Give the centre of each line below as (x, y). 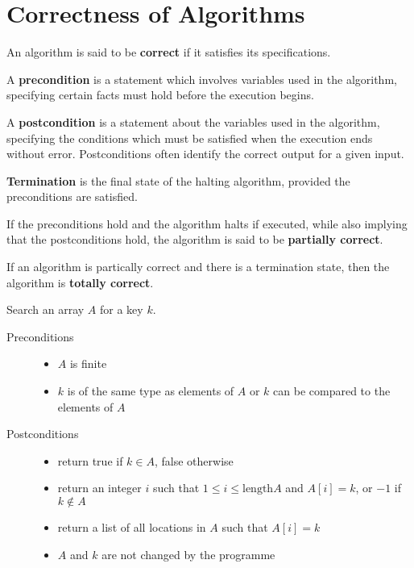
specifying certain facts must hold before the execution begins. (160, 95)
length (258, 489)
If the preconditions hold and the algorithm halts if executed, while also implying (207, 223)
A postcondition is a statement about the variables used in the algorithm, (193, 121)
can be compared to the (332, 391)
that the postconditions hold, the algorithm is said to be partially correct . (195, 239)
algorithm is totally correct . (80, 282)
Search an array (46, 309)
